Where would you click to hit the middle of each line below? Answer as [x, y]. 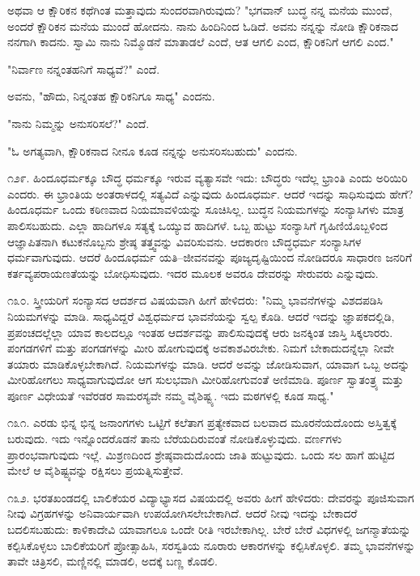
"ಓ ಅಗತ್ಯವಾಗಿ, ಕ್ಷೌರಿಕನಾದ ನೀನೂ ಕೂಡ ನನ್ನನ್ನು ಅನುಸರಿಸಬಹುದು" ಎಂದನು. [153, 150]
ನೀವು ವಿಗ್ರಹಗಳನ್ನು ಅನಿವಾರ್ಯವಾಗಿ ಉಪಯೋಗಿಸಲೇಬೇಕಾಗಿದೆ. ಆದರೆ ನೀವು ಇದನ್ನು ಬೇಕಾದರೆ [182, 513]
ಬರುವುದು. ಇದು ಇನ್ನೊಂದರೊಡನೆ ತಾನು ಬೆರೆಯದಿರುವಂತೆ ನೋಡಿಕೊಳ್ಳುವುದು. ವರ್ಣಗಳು [175, 439]
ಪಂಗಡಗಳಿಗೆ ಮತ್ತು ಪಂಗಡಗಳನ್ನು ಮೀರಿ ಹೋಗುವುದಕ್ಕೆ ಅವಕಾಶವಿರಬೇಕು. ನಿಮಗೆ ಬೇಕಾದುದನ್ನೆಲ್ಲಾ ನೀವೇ [201, 348]
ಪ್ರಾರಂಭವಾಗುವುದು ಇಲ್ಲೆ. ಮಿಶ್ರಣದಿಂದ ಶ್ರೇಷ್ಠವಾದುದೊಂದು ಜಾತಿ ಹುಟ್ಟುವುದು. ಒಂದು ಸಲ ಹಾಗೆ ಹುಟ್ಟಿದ [201, 454]
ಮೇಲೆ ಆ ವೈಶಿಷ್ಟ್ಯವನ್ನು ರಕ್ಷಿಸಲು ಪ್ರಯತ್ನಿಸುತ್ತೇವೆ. [95, 470]
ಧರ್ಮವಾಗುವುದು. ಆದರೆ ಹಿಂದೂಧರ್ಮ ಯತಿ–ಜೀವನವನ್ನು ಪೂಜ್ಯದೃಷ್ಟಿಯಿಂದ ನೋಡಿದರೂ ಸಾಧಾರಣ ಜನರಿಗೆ [210, 257]
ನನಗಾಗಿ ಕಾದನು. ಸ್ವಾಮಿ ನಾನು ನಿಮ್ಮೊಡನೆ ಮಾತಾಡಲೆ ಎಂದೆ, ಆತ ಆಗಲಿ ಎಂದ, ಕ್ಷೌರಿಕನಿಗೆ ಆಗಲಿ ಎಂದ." [201, 42]
